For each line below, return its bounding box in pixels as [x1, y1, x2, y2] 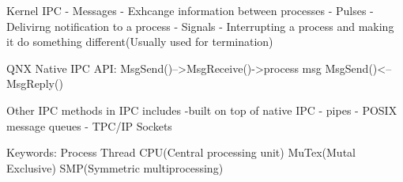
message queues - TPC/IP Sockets [6, 117, 172, 134]
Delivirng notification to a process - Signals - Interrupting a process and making [6, 17, 394, 34]
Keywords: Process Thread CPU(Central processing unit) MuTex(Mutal [6, 144, 356, 161]
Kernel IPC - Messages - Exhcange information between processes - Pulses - [6, 2, 374, 18]
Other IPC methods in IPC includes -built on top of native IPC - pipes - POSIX [6, 101, 397, 118]
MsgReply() [6, 75, 63, 92]
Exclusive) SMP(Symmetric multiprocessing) [6, 159, 224, 176]
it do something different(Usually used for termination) [6, 33, 273, 50]
